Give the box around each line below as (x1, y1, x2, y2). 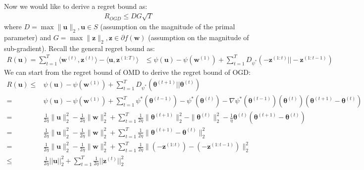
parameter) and (4, 32, 51, 42)
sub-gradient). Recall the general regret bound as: (4, 43, 155, 53)
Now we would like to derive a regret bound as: (4, 1, 148, 11)
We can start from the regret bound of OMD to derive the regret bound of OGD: (4, 66, 251, 77)
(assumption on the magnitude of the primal (100, 21, 235, 32)
